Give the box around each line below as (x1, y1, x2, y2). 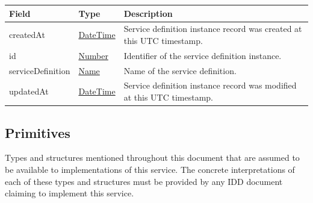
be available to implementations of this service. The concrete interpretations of (5, 163, 295, 175)
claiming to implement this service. (5, 187, 134, 199)
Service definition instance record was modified (123, 79, 297, 92)
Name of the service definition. (123, 64, 237, 77)
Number (78, 49, 108, 61)
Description (123, 7, 173, 19)
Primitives (5, 123, 70, 142)
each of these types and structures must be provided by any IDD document (5, 175, 283, 187)
